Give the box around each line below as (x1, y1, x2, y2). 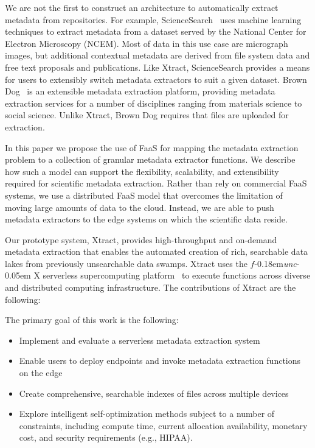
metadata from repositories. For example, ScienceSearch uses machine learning (5, 13, 302, 26)
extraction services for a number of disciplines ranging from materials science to (5, 96, 302, 109)
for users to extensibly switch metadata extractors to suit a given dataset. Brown (5, 73, 307, 85)
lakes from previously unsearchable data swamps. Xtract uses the (5, 257, 247, 269)
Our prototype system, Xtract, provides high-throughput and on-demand (5, 233, 277, 246)
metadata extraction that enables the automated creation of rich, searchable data (5, 245, 308, 258)
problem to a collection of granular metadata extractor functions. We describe (5, 153, 296, 166)
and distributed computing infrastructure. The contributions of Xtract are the (5, 281, 296, 294)
